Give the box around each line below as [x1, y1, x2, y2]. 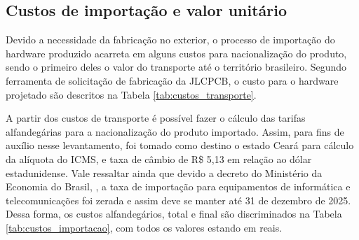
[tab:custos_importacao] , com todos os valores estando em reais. [6, 220, 283, 234]
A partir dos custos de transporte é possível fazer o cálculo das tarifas [6, 111, 306, 125]
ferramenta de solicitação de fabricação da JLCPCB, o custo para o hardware [6, 73, 339, 87]
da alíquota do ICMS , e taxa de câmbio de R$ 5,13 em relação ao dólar [6, 151, 312, 166]
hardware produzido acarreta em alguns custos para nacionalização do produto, [6, 45, 347, 60]
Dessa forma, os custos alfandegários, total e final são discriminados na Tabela [6, 206, 342, 221]
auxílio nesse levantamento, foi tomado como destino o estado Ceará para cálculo [6, 138, 354, 153]
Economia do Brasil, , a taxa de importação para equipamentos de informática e [6, 179, 351, 194]
